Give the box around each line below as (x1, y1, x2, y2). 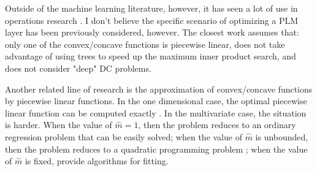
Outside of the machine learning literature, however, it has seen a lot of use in (5, 2, 298, 14)
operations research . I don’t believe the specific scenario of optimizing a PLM (5, 13, 299, 26)
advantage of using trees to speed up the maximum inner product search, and (5, 50, 296, 63)
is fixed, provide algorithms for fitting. (25, 154, 169, 167)
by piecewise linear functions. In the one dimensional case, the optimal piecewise (5, 94, 307, 107)
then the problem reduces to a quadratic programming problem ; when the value (5, 142, 308, 155)
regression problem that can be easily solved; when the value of (5, 130, 242, 143)
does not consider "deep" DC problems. (5, 61, 151, 74)
